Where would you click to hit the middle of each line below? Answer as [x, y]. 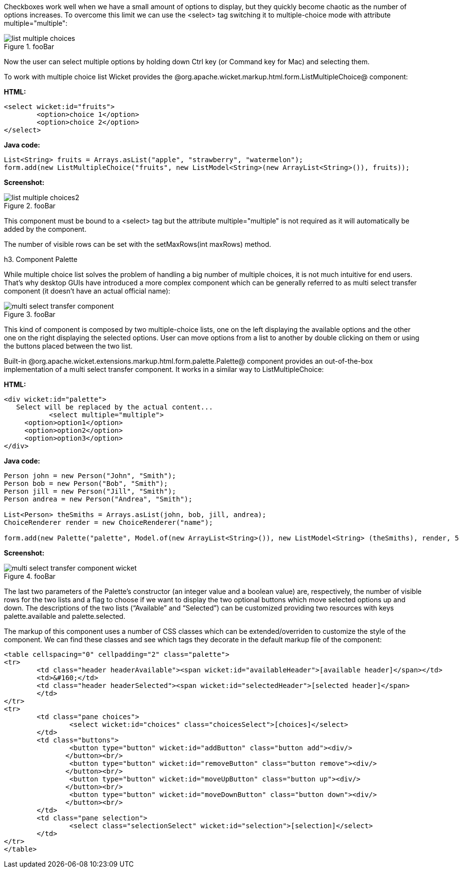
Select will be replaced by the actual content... [115, 407]
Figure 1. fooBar [29, 46]
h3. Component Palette [41, 259]
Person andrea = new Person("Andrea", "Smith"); [98, 499]
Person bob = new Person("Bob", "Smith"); [86, 483]
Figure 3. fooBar [30, 314]
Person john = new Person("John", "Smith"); [90, 476]
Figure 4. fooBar [30, 576]
